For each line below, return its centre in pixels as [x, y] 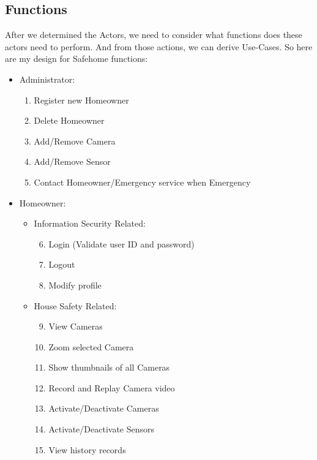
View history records [87, 449]
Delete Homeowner [69, 120]
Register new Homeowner [81, 100]
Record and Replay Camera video [112, 387]
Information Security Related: [90, 223]
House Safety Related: [75, 305]
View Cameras [76, 326]
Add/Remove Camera [75, 141]
